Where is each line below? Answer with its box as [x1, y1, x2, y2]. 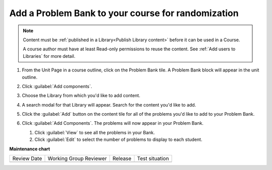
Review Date [12, 155, 42, 162]
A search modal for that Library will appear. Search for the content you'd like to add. [22, 102, 196, 108]
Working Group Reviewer [47, 155, 107, 162]
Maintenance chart [9, 146, 50, 152]
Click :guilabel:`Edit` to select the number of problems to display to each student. [34, 136, 202, 143]
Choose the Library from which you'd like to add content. [22, 93, 141, 99]
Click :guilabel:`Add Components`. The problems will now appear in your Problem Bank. [22, 120, 204, 126]
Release [112, 155, 132, 162]
